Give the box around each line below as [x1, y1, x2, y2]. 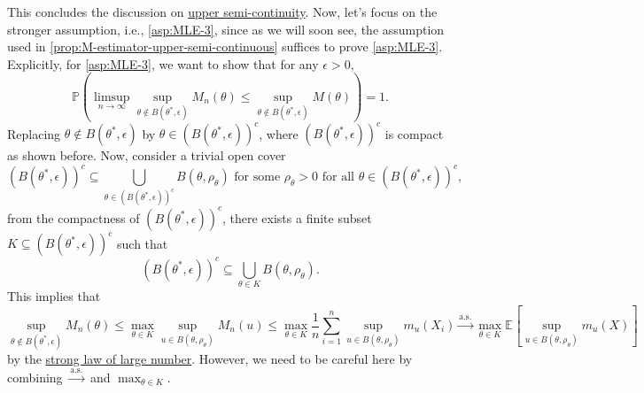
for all [322, 171, 354, 184]
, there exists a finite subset [221, 208, 372, 227]
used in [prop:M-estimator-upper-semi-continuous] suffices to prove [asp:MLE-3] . [7, 37, 443, 56]
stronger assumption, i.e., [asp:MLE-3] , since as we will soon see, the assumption [7, 19, 445, 38]
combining [7, 367, 63, 386]
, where [259, 124, 299, 143]
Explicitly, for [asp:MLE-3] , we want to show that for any [7, 54, 319, 73]
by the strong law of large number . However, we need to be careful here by [7, 350, 413, 368]
